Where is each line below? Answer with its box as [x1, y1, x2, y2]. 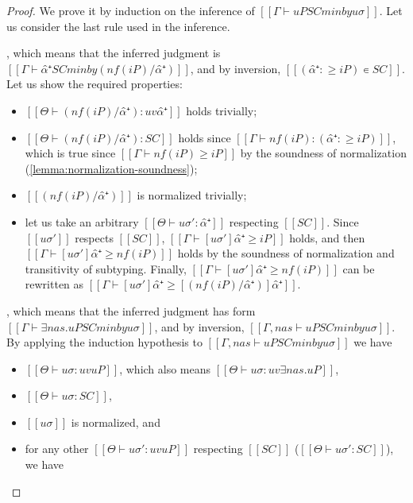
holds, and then [289, 229, 365, 246]
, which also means [119, 360, 211, 377]
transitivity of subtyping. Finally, [25, 260, 187, 277]
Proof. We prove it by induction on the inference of [6, 2, 255, 18]
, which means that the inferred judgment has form [6, 302, 256, 319]
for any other [25, 440, 89, 457]
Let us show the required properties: [6, 75, 183, 92]
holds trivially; [186, 102, 257, 118]
